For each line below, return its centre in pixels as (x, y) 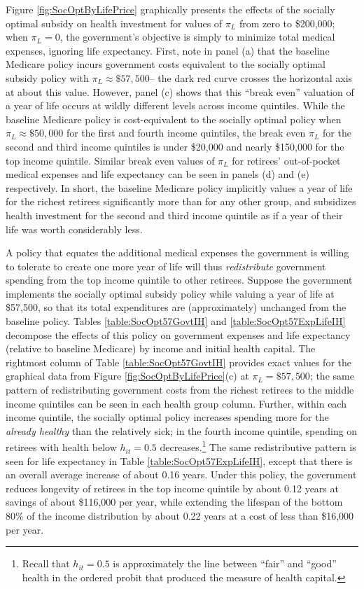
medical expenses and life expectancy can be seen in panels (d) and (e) (157, 174)
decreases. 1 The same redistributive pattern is (258, 446)
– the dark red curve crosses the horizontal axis (251, 77)
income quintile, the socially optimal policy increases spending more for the (167, 417)
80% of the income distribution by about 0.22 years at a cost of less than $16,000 (180, 516)
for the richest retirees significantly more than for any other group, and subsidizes (181, 201)
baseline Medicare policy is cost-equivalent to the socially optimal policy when (174, 119)
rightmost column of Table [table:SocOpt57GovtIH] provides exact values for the (178, 362)
